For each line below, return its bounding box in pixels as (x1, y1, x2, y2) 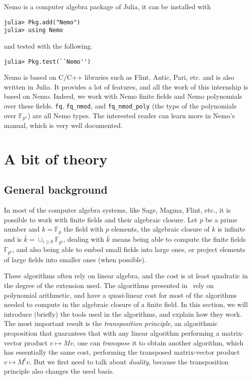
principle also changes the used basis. (4, 366, 115, 376)
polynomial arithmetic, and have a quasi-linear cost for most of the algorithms (4, 289, 237, 300)
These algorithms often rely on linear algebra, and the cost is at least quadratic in (4, 271, 248, 281)
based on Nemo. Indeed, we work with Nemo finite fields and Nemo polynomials (4, 91, 242, 101)
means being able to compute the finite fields (112, 234, 246, 244)
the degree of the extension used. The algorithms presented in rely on (4, 280, 214, 290)
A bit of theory (4, 148, 108, 168)
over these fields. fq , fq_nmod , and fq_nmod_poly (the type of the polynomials (4, 100, 237, 110)
